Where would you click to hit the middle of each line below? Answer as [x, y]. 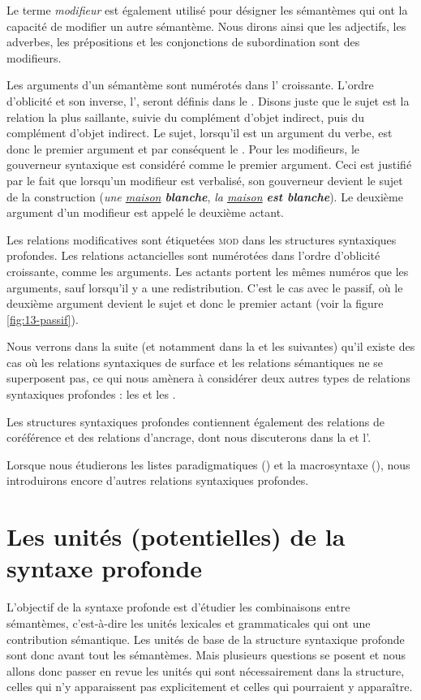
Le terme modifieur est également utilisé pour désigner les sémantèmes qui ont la [207, 10]
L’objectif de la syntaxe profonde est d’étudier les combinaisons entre [178, 607]
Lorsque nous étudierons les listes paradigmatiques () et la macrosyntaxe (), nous [208, 464]
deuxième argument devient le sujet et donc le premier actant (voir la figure [195, 303]
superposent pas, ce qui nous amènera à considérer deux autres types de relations [208, 378]
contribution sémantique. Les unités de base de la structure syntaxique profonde [206, 639]
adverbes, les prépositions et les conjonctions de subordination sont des [183, 42]
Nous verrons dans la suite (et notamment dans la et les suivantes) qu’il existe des [211, 346]
